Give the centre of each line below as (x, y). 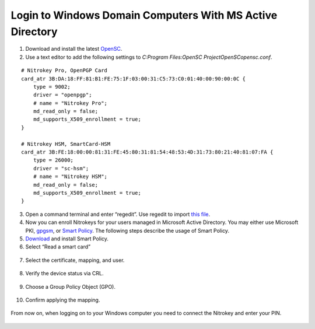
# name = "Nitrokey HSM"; (70, 177)
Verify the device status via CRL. (64, 274)
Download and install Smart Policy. (67, 239)
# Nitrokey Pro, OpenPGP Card (64, 71)
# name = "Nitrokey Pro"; (70, 103)
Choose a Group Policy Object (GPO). (71, 286)
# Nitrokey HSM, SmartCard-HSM (66, 144)
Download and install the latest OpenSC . (74, 49)
